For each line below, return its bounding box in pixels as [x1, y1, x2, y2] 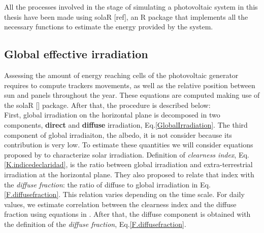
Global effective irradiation [4, 46, 148, 62]
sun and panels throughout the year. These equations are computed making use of [4, 90, 260, 100]
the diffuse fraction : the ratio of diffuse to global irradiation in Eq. [4, 179, 211, 189]
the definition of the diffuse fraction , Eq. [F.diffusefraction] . [4, 218, 186, 229]
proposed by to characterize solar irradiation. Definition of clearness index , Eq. [4, 149, 249, 160]
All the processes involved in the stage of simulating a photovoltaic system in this [4, 2, 258, 12]
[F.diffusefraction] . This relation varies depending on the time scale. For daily [4, 189, 245, 200]
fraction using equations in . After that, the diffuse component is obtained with [4, 209, 251, 219]
